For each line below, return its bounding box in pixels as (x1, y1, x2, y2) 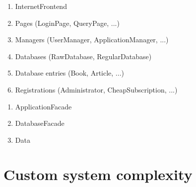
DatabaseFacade (15, 118, 65, 128)
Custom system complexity (3, 164, 193, 184)
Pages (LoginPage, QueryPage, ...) (15, 17, 120, 28)
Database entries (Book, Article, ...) (15, 68, 124, 78)
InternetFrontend (15, 1, 67, 11)
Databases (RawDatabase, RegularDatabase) (15, 51, 152, 61)
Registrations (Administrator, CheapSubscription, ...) (15, 84, 178, 94)
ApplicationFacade (15, 101, 72, 111)
